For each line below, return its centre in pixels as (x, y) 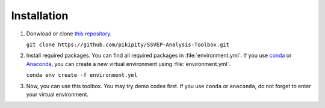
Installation (40, 16)
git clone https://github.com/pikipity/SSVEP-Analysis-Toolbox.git (128, 44)
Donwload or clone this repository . (69, 34)
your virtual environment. (57, 94)
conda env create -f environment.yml (82, 75)
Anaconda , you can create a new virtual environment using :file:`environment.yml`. (128, 64)
